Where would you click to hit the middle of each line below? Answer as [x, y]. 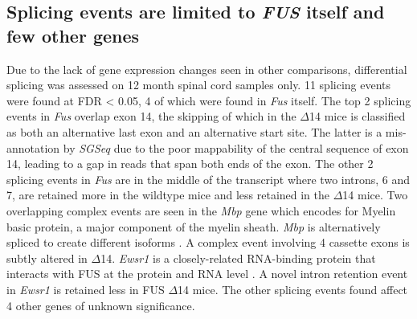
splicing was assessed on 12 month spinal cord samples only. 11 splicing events [199, 85]
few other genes [73, 35]
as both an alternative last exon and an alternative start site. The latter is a [194, 131]
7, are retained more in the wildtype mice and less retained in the [168, 195]
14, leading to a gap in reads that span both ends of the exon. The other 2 [190, 164]
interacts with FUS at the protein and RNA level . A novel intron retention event [207, 274]
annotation [33, 147]
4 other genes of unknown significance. [101, 305]
